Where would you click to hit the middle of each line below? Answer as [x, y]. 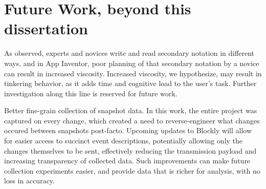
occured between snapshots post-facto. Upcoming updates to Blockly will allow [128, 130]
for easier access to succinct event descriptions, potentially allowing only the [124, 141]
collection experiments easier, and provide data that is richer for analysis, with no [132, 170]
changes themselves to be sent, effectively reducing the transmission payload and [130, 150]
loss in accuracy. [29, 181]
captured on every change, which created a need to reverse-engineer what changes [132, 120]
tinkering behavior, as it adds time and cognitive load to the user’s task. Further [130, 83]
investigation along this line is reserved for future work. [91, 93]
